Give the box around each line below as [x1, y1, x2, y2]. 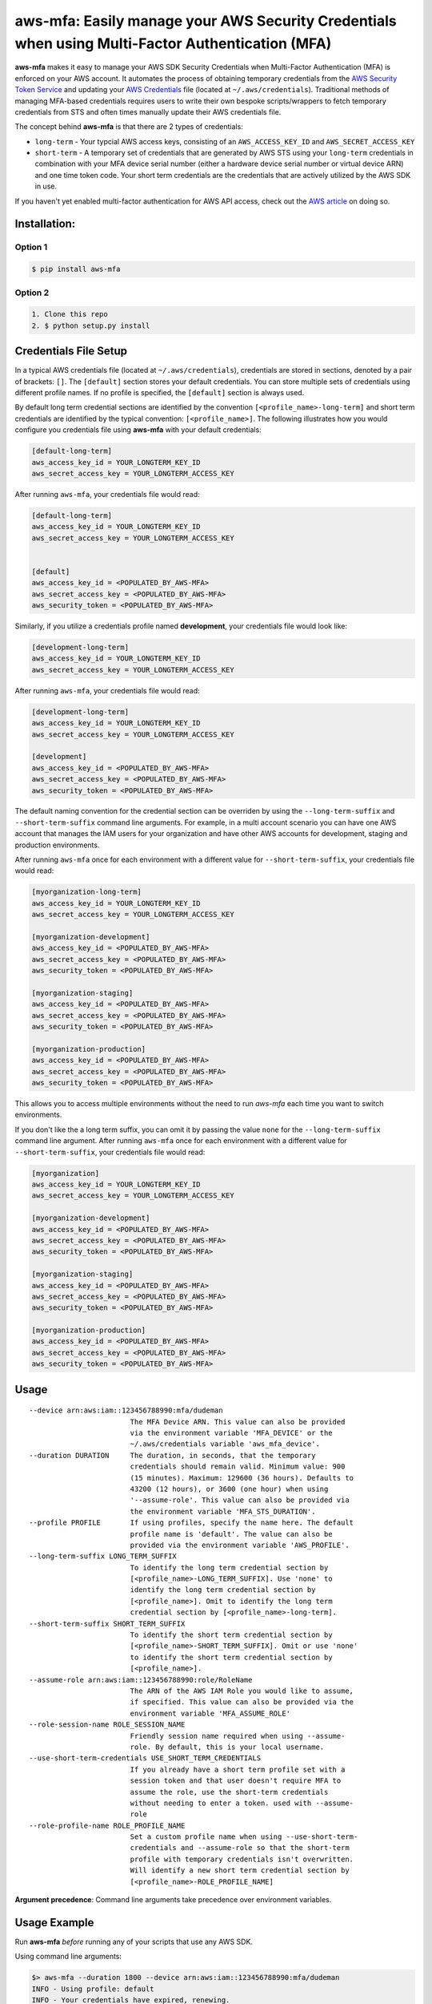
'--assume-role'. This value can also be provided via [130, 1496, 350, 1505]
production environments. [14, 840, 100, 850]
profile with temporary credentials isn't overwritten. [130, 1854, 354, 1864]
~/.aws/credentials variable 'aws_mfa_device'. [130, 1440, 320, 1448]
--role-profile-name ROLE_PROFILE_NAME [29, 1820, 186, 1830]
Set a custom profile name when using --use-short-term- [130, 1832, 358, 1841]
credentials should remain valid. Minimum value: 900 [130, 1462, 346, 1471]
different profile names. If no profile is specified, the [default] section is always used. [14, 388, 305, 398]
